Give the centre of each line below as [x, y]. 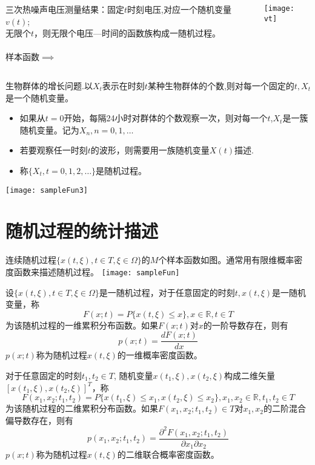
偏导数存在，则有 [39, 420]
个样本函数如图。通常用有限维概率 [226, 260]
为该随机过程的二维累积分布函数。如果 [82, 408]
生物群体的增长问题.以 [49, 85]
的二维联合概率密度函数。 [168, 454]
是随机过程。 [121, 170]
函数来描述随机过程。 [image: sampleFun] [97, 271]
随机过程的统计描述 [82, 231]
